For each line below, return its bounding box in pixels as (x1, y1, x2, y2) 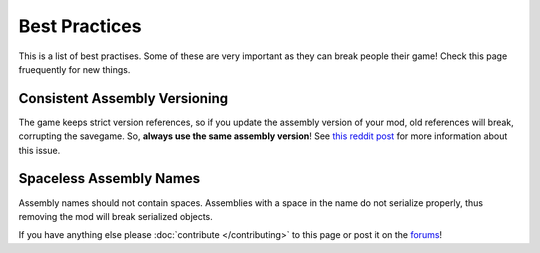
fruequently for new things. (18, 63, 131, 75)
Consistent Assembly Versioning (18, 90, 229, 107)
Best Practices (18, 15, 142, 37)
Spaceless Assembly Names (18, 170, 200, 187)
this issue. (18, 144, 61, 156)
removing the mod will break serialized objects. (18, 210, 214, 222)
